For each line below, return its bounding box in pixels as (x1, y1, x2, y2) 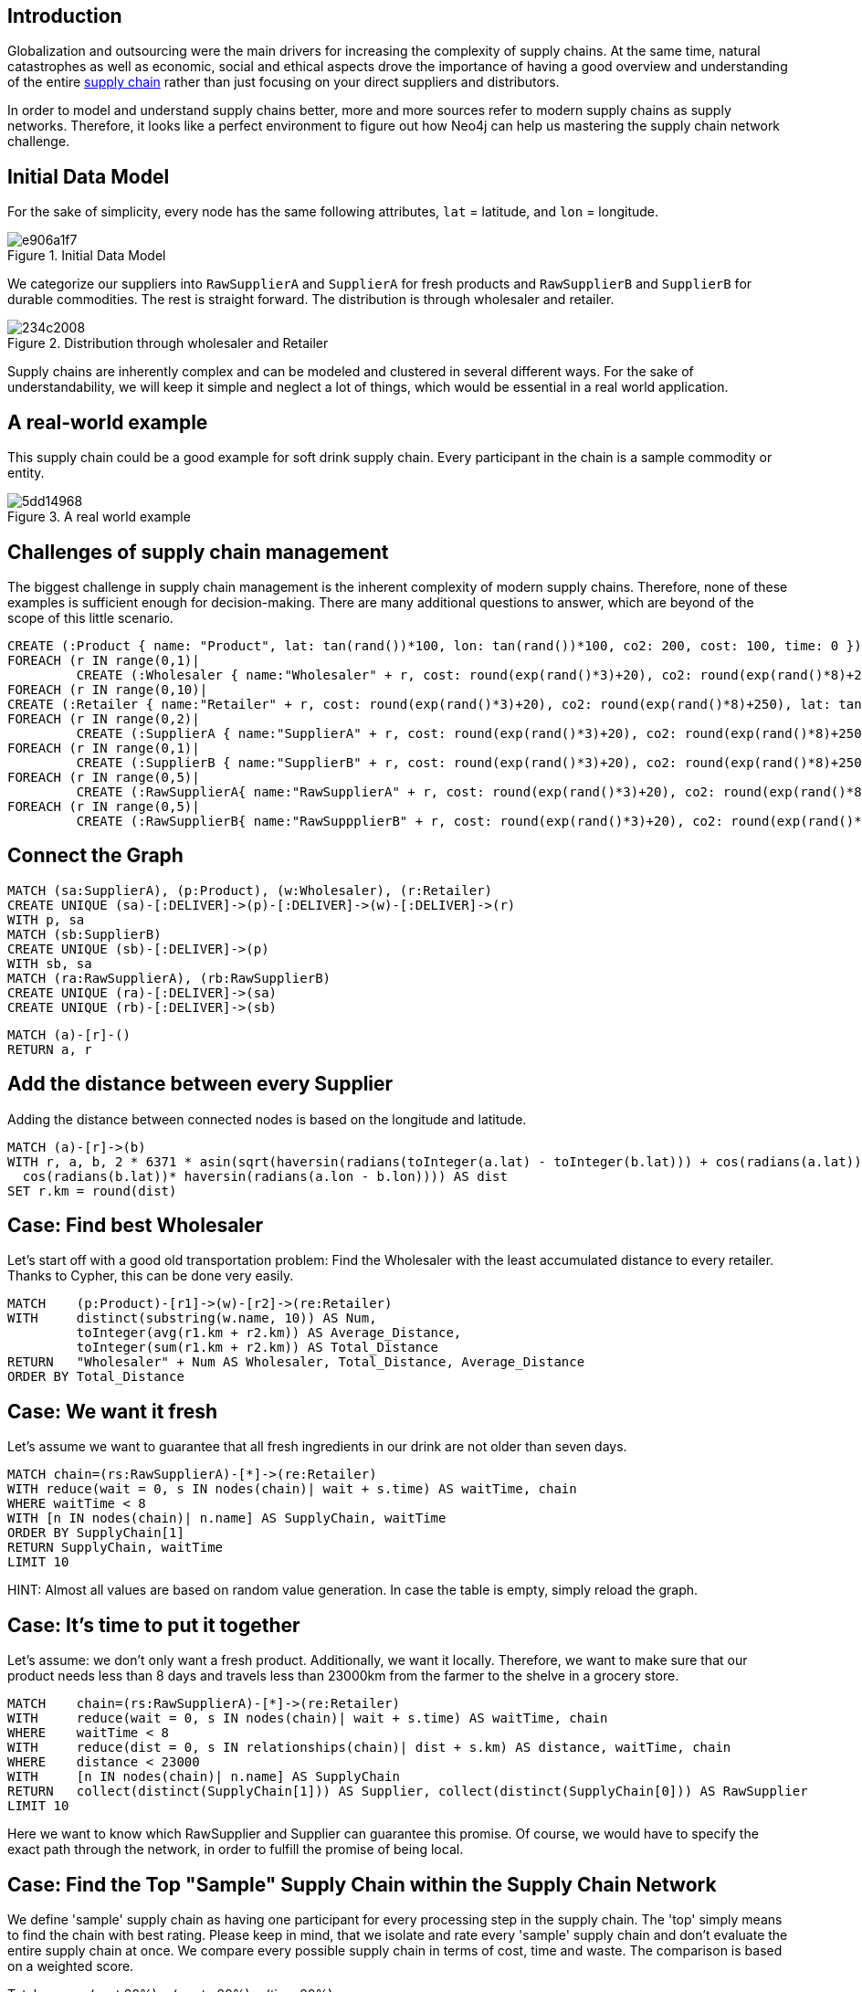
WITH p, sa (7, 912, 85, 927)
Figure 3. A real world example (7, 509, 191, 525)
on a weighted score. (7, 1958, 134, 1975)
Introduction (7, 5, 122, 27)
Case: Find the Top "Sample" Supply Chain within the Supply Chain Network (7, 1872, 717, 1896)
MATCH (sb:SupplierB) (7, 926, 162, 942)
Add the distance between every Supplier (7, 1072, 394, 1096)
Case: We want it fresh (7, 1399, 218, 1423)
